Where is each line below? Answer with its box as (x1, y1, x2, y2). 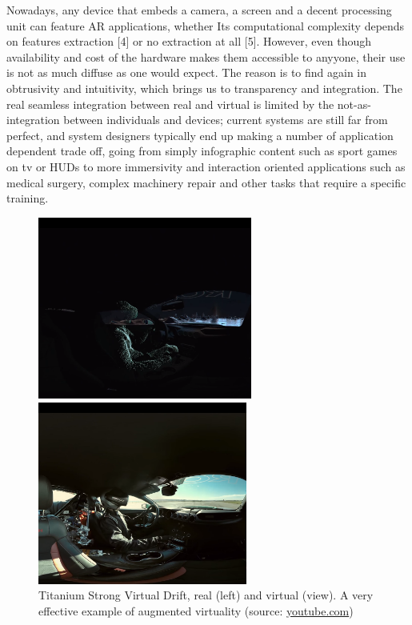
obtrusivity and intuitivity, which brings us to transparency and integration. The (6, 79, 402, 96)
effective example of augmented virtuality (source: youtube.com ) (38, 603, 354, 619)
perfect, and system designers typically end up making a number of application (6, 126, 394, 143)
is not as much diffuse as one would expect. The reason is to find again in (6, 64, 367, 81)
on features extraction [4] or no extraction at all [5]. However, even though (6, 33, 372, 50)
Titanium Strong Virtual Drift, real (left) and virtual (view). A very (38, 587, 374, 603)
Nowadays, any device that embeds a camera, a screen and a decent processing (6, 2, 392, 18)
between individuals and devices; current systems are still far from (63, 111, 388, 128)
